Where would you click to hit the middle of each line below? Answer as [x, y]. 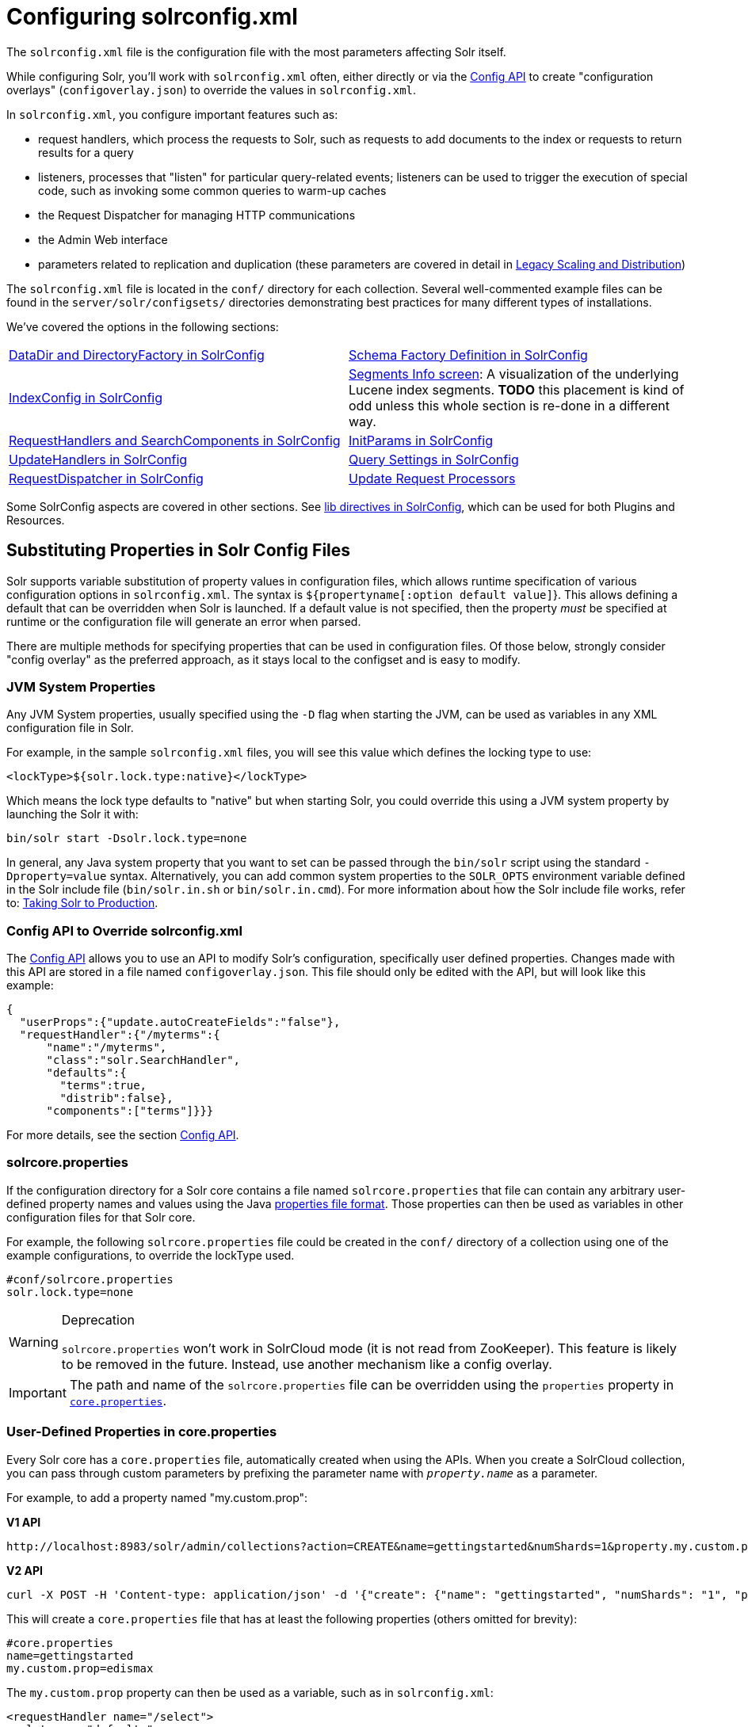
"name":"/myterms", [107, 1048]
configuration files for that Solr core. [101, 1217]
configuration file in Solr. [70, 728]
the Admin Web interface [103, 239]
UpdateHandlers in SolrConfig [98, 459]
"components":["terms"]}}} [130, 1111]
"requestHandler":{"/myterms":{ [120, 1035]
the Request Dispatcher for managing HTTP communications [197, 215]
